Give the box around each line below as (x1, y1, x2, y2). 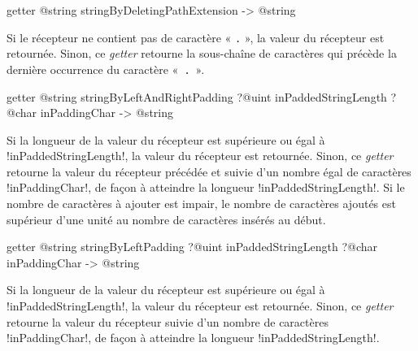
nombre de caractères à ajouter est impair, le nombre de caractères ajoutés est (7, 195, 396, 212)
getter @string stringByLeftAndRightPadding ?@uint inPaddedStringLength (7, 88, 387, 105)
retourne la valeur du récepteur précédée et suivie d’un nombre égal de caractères (7, 162, 411, 180)
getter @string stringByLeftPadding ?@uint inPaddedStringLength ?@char (7, 238, 378, 255)
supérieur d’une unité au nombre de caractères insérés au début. (7, 210, 326, 227)
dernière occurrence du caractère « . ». (7, 60, 205, 77)
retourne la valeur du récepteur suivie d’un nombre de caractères (7, 313, 329, 330)
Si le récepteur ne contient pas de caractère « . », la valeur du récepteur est (7, 28, 385, 45)
